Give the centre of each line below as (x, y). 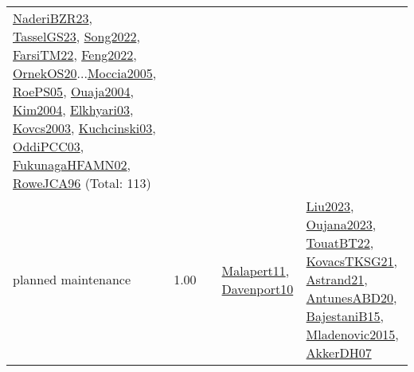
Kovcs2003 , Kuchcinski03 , (84, 128)
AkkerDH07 (339, 352)
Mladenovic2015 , (352, 334)
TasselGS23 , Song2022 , (76, 36)
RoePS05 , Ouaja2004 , (74, 91)
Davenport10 (258, 288)
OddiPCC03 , (49, 146)
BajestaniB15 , (345, 316)
